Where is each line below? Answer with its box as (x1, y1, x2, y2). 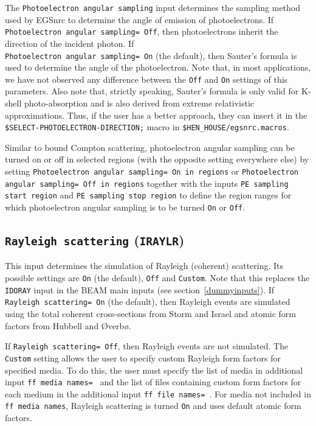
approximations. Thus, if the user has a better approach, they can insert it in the (5, 108, 307, 121)
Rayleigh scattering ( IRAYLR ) (5, 231, 185, 250)
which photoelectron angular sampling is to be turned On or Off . (5, 201, 246, 213)
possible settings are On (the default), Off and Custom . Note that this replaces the (5, 271, 310, 284)
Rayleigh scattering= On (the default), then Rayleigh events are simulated (5, 295, 290, 308)
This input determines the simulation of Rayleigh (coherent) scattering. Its (5, 259, 284, 272)
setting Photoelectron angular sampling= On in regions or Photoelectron (5, 165, 299, 178)
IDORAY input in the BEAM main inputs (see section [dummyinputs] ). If (5, 283, 275, 296)
